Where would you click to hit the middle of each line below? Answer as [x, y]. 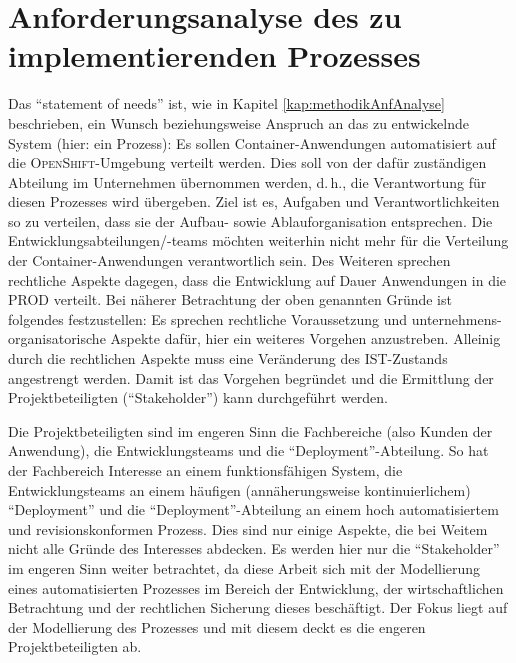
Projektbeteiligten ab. [75, 646]
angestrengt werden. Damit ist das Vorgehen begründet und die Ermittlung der [251, 377]
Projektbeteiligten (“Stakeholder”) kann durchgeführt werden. [198, 397]
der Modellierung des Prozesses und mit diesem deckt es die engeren [217, 626]
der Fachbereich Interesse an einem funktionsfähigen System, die [205, 470]
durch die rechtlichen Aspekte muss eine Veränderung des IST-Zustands [228, 358]
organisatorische [57, 338]
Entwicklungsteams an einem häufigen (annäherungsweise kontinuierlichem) [239, 489]
